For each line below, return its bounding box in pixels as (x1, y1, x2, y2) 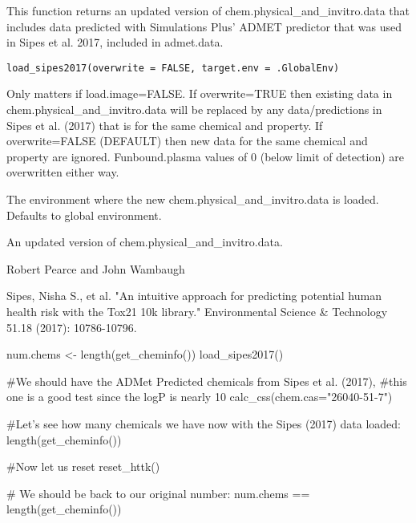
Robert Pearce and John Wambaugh (6, 260, 185, 277)
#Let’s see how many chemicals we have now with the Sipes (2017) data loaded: (6, 415, 401, 432)
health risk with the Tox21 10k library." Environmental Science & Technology (6, 302, 388, 319)
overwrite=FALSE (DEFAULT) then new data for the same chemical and (6, 132, 368, 149)
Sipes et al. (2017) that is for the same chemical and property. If (6, 116, 323, 133)
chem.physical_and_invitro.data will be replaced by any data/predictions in (6, 101, 382, 118)
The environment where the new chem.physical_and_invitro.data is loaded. (6, 191, 379, 207)
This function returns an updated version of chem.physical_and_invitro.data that (6, 2, 410, 18)
